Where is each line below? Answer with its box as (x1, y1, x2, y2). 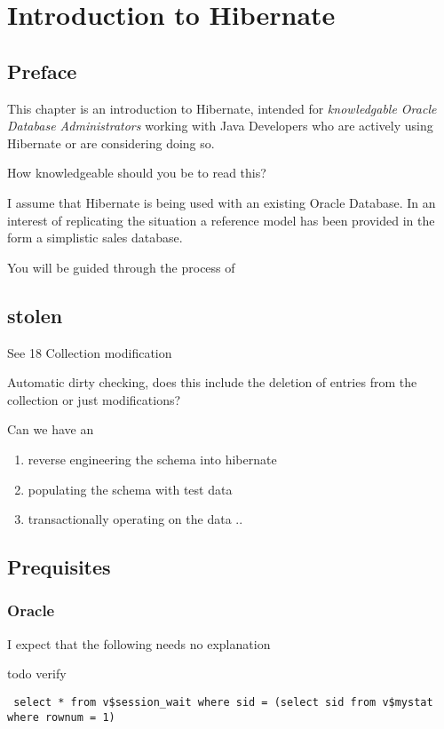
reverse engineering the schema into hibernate (28, 449, 277, 468)
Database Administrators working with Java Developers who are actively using (7, 116, 433, 135)
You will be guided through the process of (7, 258, 235, 276)
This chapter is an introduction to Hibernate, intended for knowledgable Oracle (7, 99, 437, 117)
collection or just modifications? (7, 390, 181, 408)
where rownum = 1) (7, 710, 115, 724)
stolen (7, 301, 63, 329)
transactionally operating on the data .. (28, 510, 243, 528)
